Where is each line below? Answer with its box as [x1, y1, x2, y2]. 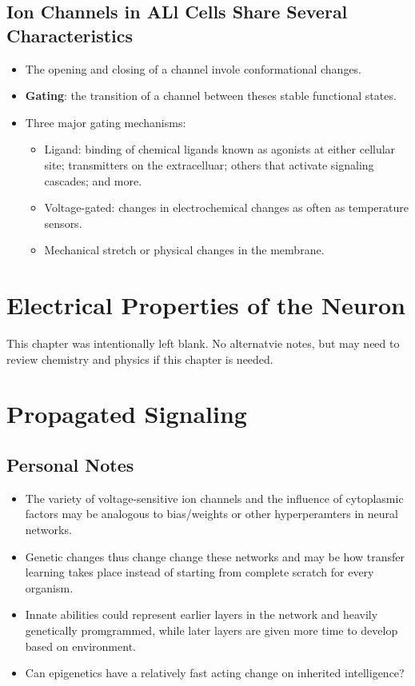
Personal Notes [6, 453, 134, 477]
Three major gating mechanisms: [25, 114, 186, 130]
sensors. [44, 214, 82, 231]
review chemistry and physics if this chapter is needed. [6, 350, 273, 367]
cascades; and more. [44, 172, 142, 189]
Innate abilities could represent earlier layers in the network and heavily [25, 606, 378, 623]
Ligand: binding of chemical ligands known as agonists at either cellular [44, 141, 396, 158]
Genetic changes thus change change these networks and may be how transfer [25, 548, 405, 564]
